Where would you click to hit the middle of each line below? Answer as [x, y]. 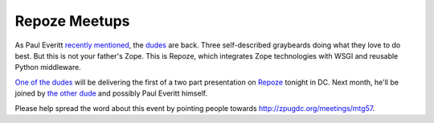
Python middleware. [48, 68]
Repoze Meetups [72, 21]
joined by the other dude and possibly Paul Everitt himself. [111, 93]
